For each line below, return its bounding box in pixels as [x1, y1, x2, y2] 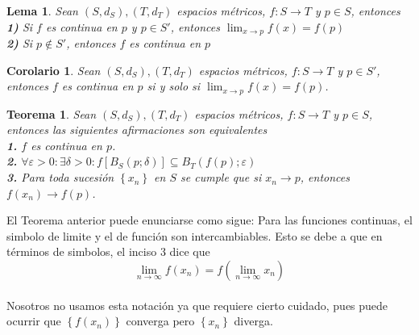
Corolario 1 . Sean [6, 61, 101, 78]
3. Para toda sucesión [6, 169, 114, 186]
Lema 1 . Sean [6, 2, 78, 19]
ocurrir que [6, 312, 61, 329]
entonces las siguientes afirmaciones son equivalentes [6, 121, 268, 138]
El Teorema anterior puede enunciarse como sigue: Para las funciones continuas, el [6, 211, 413, 228]
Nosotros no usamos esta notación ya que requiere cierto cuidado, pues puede [6, 296, 388, 313]
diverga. [234, 312, 273, 329]
